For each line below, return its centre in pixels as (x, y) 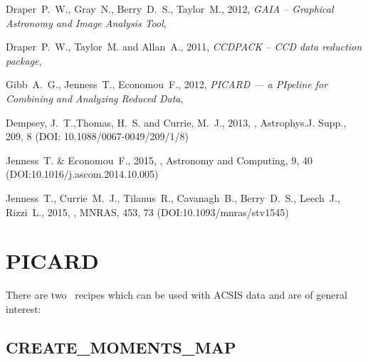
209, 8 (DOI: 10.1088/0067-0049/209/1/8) (97, 136)
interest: (23, 308)
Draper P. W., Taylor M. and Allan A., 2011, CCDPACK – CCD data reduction (184, 47)
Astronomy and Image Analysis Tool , (86, 22)
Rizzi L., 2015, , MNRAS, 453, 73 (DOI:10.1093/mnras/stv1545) (147, 212)
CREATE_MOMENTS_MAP (121, 347)
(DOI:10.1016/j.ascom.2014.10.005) (82, 174)
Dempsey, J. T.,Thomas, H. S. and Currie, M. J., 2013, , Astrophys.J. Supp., (176, 122)
